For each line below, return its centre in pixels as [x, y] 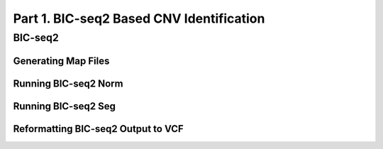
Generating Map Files [61, 61]
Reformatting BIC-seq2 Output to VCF [98, 129]
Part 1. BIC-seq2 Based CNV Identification [139, 18]
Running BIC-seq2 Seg [65, 106]
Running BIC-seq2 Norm [68, 83]
